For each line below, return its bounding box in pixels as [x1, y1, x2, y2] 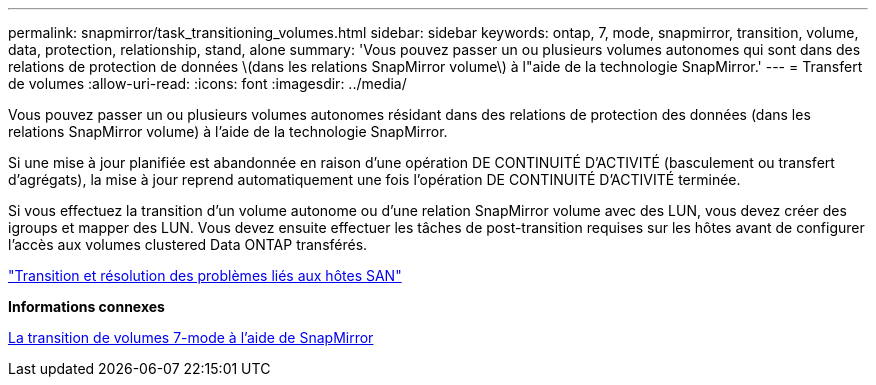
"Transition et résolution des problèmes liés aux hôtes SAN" [8, 267, 402, 284]
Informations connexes [8, 298, 165, 315]
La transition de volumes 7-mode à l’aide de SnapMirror [8, 329, 374, 346]
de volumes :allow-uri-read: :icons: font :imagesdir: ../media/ [8, 75, 407, 92]
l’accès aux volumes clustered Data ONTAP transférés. [8, 236, 368, 253]
